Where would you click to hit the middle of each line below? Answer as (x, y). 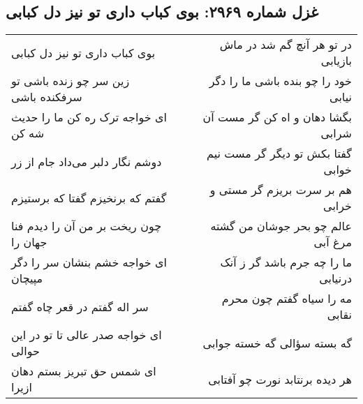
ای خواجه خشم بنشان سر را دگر (89, 262)
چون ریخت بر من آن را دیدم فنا (87, 226)
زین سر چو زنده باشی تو (71, 81)
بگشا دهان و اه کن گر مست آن (277, 117)
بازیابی (336, 61)
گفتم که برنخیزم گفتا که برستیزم (89, 197)
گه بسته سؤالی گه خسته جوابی (277, 343)
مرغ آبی (333, 242)
